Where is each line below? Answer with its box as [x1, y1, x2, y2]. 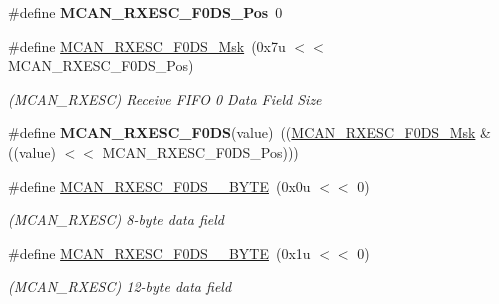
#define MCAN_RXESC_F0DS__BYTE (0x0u [8, 175, 311, 196]
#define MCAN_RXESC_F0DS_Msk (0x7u [8, 35, 286, 56]
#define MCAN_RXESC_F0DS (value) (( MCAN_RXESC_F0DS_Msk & [8, 122, 491, 143]
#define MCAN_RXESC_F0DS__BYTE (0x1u [8, 242, 311, 263]
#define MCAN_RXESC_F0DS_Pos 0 [8, 2, 283, 22]
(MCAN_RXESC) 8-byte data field [8, 209, 224, 230]
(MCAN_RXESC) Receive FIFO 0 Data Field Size [8, 88, 322, 109]
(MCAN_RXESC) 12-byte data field [8, 276, 232, 297]
